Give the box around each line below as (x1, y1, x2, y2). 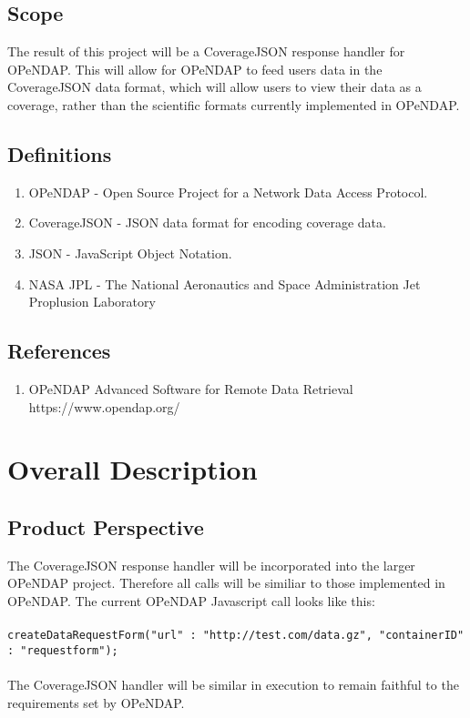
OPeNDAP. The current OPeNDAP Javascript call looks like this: (7, 591, 375, 610)
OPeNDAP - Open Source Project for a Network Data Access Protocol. (28, 182, 428, 201)
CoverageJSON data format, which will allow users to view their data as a (7, 77, 422, 96)
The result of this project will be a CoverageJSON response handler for (7, 42, 405, 61)
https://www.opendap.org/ (28, 397, 180, 416)
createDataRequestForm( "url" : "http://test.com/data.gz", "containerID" (7, 629, 465, 642)
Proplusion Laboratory (28, 292, 156, 311)
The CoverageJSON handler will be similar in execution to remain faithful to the (7, 675, 459, 693)
